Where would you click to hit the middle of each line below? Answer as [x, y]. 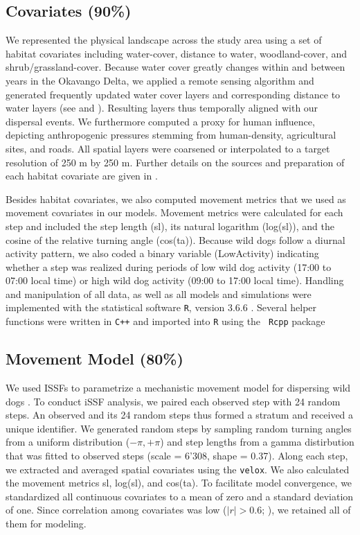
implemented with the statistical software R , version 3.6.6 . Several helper [161, 307]
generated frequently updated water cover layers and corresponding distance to [173, 94]
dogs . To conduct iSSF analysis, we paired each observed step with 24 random [173, 401]
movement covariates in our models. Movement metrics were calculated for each [174, 212]
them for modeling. [46, 523]
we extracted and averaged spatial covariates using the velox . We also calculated [178, 469]
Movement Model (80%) [94, 359]
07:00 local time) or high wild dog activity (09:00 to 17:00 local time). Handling [175, 280]
